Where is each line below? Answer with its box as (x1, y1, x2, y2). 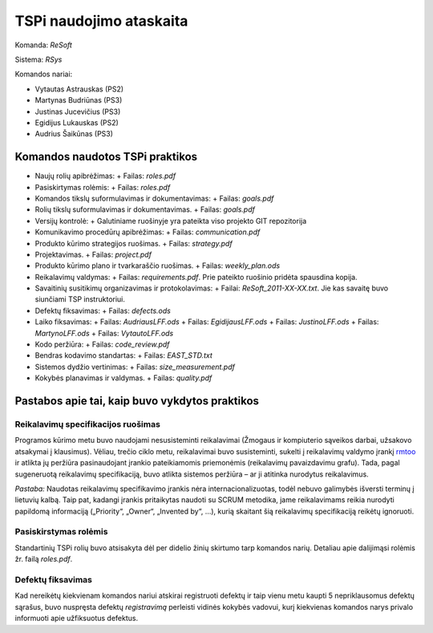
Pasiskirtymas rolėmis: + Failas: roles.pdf (34, 182, 171, 192)
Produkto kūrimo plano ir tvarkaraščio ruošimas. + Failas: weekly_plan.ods (34, 261, 281, 270)
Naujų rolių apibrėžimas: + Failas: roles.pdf (34, 171, 176, 181)
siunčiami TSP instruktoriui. (34, 294, 126, 304)
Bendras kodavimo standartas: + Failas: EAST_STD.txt (34, 351, 212, 360)
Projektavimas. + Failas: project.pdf (34, 250, 152, 259)
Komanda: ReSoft (14, 40, 72, 50)
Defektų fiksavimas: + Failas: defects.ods (34, 306, 172, 315)
